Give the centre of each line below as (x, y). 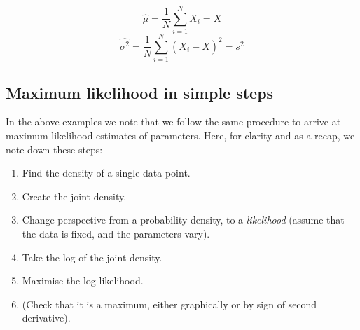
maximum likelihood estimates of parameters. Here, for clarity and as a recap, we (180, 136)
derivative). (46, 318)
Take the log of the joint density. (92, 257)
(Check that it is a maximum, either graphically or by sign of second (169, 304)
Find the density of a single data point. (106, 173)
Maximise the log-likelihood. (83, 281)
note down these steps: (54, 149)
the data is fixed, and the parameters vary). (116, 234)
